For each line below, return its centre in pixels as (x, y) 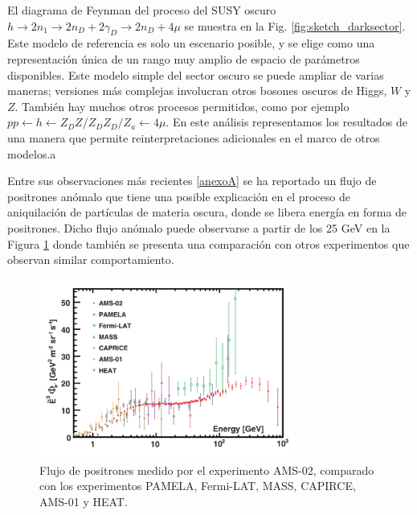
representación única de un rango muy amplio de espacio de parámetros (184, 58)
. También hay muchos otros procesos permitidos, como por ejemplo (182, 106)
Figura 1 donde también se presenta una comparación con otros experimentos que (208, 243)
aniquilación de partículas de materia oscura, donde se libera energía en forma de (207, 212)
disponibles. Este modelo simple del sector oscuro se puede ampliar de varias (196, 74)
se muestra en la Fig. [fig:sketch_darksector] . (295, 25)
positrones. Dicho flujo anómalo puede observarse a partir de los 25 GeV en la (199, 227)
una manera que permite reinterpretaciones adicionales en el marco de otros (194, 137)
